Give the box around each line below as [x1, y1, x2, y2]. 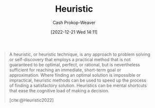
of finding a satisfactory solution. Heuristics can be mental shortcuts [9, 82, 147, 88]
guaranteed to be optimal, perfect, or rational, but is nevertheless [9, 62, 140, 67]
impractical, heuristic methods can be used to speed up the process [9, 77, 147, 83]
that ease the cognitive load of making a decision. [9, 87, 110, 93]
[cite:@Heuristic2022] [9, 97, 54, 103]
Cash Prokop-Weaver [52, 20, 96, 25]
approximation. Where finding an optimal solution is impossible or [9, 72, 141, 78]
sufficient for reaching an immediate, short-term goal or [9, 67, 121, 73]
